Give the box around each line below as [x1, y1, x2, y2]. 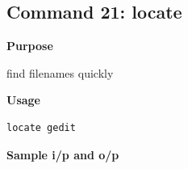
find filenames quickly [6, 64, 114, 81]
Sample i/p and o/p [6, 146, 119, 163]
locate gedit [6, 121, 76, 133]
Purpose [6, 37, 53, 54]
